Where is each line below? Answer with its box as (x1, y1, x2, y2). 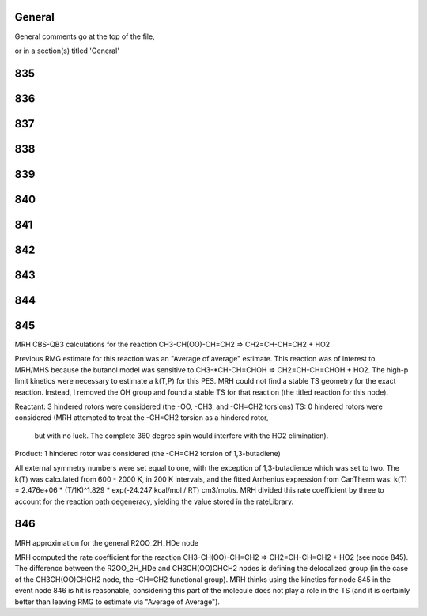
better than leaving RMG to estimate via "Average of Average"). (14, 597, 221, 607)
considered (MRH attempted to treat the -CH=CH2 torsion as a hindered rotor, (14, 413, 269, 422)
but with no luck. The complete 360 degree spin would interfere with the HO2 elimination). (34, 431, 329, 440)
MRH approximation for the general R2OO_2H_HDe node (14, 538, 199, 547)
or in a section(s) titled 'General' (14, 46, 120, 55)
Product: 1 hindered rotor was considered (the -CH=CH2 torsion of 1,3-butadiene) (14, 449, 281, 459)
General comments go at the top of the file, (14, 32, 155, 41)
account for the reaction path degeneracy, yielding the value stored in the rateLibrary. (14, 497, 294, 506)
